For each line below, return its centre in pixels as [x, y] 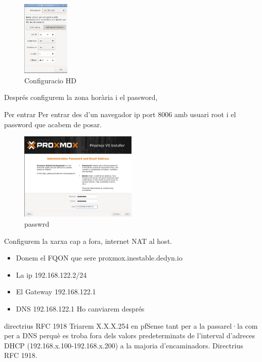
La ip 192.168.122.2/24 [51, 274]
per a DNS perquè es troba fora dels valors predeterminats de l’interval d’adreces [129, 335]
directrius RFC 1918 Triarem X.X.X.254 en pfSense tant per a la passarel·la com [131, 325]
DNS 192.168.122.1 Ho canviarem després [80, 308]
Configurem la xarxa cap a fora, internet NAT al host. [88, 241]
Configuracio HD [50, 80]
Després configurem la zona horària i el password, [81, 97]
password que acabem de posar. [53, 124]
